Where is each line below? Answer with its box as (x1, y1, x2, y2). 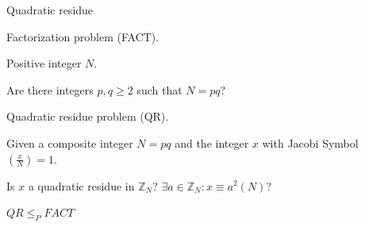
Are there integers (6, 81, 94, 98)
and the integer (175, 134, 249, 151)
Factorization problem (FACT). (6, 28, 159, 44)
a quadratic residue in (28, 177, 135, 194)
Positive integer (6, 55, 82, 71)
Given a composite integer (6, 134, 133, 151)
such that (136, 81, 182, 98)
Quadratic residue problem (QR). (6, 108, 169, 125)
